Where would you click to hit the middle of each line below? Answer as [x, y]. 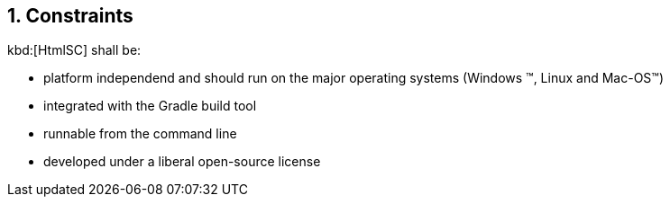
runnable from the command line [140, 134]
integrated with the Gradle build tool [150, 106]
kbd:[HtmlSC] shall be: [74, 50]
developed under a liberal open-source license [182, 162]
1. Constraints [70, 16]
